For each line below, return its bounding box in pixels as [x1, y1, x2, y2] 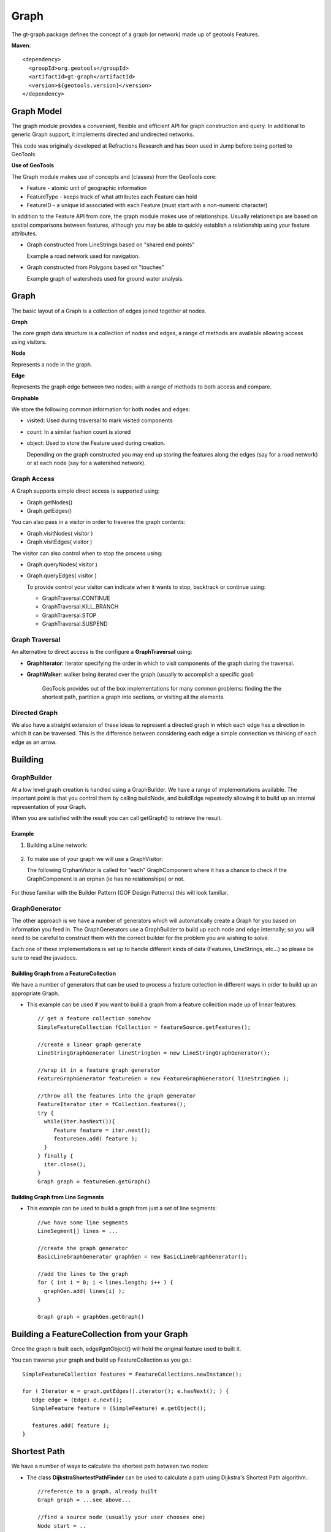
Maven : [11, 42, 31, 49]
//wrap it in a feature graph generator [37, 1066, 161, 1074]
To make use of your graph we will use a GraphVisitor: [26, 855, 164, 862]
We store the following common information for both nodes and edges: [11, 406, 191, 413]
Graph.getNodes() [26, 498, 73, 506]
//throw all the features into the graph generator [37, 1092, 196, 1099]
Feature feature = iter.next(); [53, 1126, 151, 1134]
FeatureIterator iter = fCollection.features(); [37, 1101, 186, 1108]
